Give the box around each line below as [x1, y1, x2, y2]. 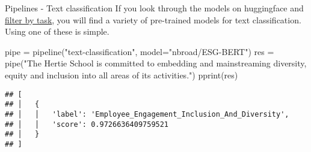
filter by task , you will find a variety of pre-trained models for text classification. [5, 13, 301, 26]
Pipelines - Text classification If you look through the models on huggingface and [5, 2, 304, 14]
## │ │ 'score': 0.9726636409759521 [5, 120, 169, 129]
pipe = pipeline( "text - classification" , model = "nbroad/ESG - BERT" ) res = [5, 45, 274, 57]
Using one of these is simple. [5, 25, 109, 38]
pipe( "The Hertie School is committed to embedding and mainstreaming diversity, [5, 57, 307, 69]
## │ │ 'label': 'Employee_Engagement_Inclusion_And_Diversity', [5, 110, 289, 118]
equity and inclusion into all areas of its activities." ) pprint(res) [5, 68, 238, 81]
